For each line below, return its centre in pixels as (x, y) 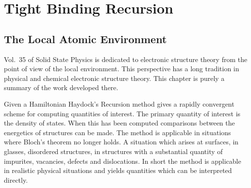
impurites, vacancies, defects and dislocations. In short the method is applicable (123, 161)
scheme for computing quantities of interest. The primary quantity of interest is (122, 113)
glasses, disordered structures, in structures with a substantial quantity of (113, 151)
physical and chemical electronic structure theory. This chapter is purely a (114, 78)
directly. (16, 180)
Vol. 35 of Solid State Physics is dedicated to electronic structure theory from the (126, 59)
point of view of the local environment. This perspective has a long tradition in (122, 69)
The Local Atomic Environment (85, 39)
